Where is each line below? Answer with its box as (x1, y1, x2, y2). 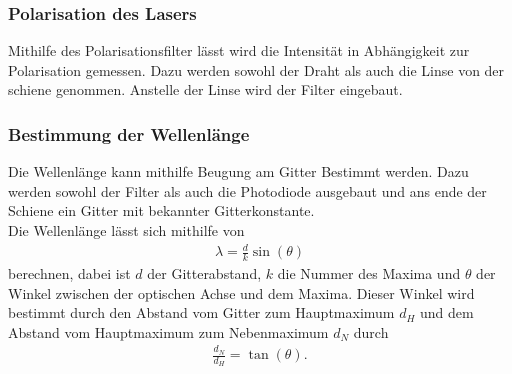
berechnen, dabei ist (8, 262, 131, 283)
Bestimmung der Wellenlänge (8, 121, 250, 146)
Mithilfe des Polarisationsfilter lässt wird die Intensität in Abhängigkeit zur (8, 40, 470, 61)
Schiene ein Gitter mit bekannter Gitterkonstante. (8, 200, 315, 221)
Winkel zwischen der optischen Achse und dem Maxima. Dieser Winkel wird (8, 282, 475, 303)
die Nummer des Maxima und (277, 262, 461, 283)
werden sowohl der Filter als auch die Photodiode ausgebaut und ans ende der (8, 180, 487, 201)
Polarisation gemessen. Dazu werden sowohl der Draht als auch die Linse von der (8, 59, 505, 80)
